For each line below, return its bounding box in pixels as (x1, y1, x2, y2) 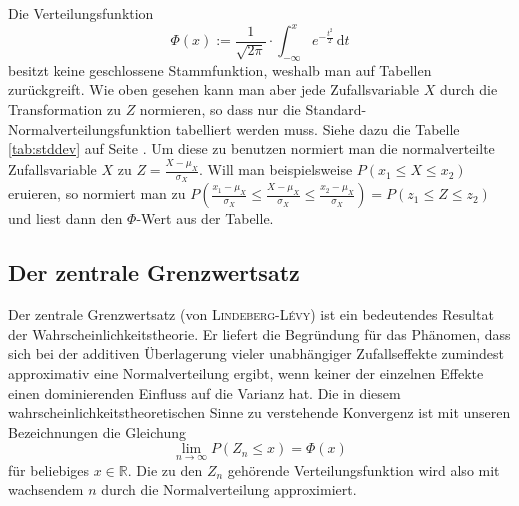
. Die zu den (127, 459, 203, 480)
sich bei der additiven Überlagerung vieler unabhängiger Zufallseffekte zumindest (8, 343, 504, 364)
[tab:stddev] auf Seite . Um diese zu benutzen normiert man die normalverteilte (8, 138, 495, 159)
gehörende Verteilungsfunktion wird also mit (227, 459, 500, 480)
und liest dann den (8, 208, 123, 229)
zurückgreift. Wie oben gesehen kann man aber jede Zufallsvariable (8, 79, 419, 100)
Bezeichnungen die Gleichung (8, 421, 187, 442)
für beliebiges (8, 459, 90, 480)
